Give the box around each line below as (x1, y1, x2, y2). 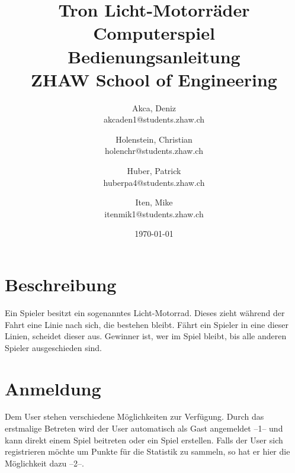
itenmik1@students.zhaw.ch (104, 207, 204, 220)
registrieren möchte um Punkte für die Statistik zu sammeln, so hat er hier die (5, 445, 290, 458)
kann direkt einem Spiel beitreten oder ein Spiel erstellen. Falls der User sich (5, 433, 283, 446)
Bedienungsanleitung (68, 44, 241, 68)
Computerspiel (93, 21, 215, 45)
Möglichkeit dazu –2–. (5, 456, 84, 469)
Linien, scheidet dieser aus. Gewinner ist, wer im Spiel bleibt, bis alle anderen (5, 330, 287, 342)
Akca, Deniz (132, 101, 177, 114)
